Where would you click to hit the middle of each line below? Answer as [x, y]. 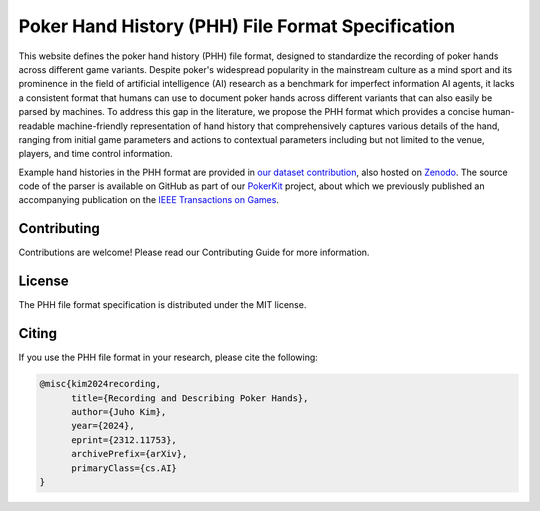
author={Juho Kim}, [119, 411]
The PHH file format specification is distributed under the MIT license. [162, 305]
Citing [37, 333]
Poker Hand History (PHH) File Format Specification [236, 26]
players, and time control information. [96, 154]
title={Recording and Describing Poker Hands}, [190, 398]
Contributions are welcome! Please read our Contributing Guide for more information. [194, 252]
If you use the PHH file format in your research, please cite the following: [168, 357]
